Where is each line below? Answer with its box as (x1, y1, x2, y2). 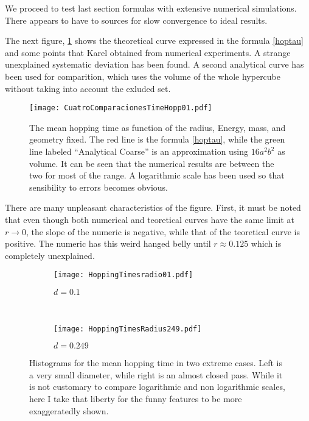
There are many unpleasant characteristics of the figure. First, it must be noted (5, 201, 301, 214)
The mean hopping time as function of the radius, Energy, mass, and (29, 121, 286, 133)
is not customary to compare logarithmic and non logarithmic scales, (29, 380, 285, 393)
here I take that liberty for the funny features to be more (29, 392, 242, 405)
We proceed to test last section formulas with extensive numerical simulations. (5, 2, 297, 14)
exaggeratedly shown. (29, 404, 109, 417)
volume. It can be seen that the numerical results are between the (29, 157, 274, 169)
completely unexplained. (5, 249, 95, 261)
